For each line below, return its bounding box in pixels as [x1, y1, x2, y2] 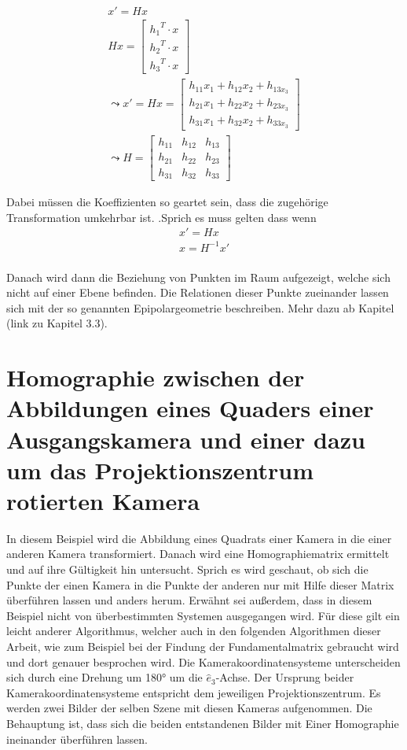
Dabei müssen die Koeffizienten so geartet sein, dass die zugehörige [6, 194, 328, 210]
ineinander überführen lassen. [6, 730, 148, 747]
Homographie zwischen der [6, 361, 305, 393]
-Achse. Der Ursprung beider [215, 669, 354, 685]
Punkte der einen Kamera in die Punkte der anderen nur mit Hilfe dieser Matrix [6, 576, 394, 593]
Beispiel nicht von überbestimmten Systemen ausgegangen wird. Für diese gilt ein [6, 607, 400, 623]
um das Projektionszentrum [6, 453, 313, 486]
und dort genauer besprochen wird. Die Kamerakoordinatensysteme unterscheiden [6, 653, 401, 670]
